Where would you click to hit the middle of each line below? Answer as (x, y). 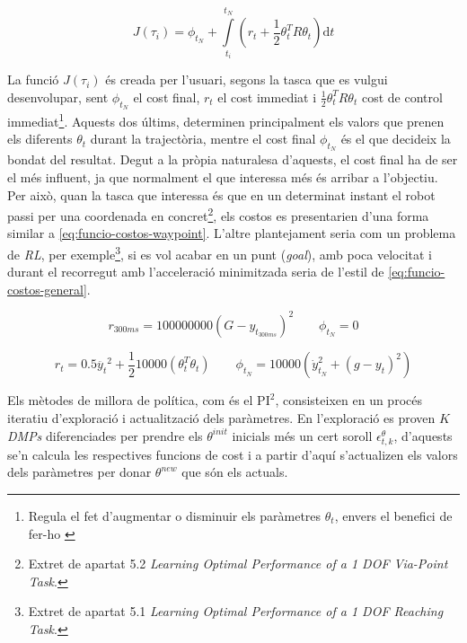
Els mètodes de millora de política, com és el (130, 400)
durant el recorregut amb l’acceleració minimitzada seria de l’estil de (196, 272)
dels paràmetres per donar (79, 472)
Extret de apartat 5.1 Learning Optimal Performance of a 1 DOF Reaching (236, 611)
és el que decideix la (396, 139)
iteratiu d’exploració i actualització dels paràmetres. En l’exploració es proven (221, 418)
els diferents (40, 139)
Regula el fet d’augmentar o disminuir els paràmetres (175, 515)
